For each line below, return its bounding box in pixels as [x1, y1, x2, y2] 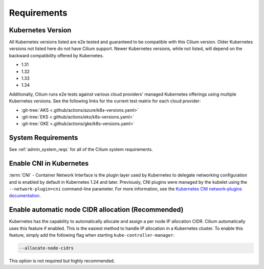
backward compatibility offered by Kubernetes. [9, 52, 104, 58]
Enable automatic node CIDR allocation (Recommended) [9, 206, 184, 214]
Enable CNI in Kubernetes [9, 159, 89, 168]
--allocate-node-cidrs [19, 245, 74, 251]
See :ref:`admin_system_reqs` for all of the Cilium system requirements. [9, 147, 153, 152]
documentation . [9, 193, 41, 198]
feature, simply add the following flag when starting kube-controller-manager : [9, 232, 175, 238]
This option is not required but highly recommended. [9, 258, 115, 264]
